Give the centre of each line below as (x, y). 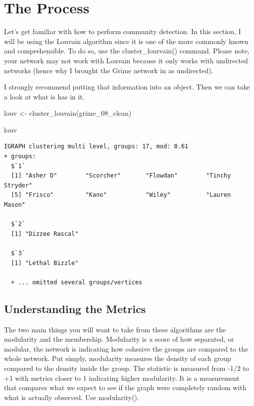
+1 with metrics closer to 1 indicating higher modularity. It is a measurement (122, 378)
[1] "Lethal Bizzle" (45, 263)
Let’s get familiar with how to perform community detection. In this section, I (123, 31)
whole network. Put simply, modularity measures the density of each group (118, 358)
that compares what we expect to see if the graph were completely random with (125, 387)
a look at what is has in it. (44, 96)
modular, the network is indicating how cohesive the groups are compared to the (126, 348)
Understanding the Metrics (75, 308)
